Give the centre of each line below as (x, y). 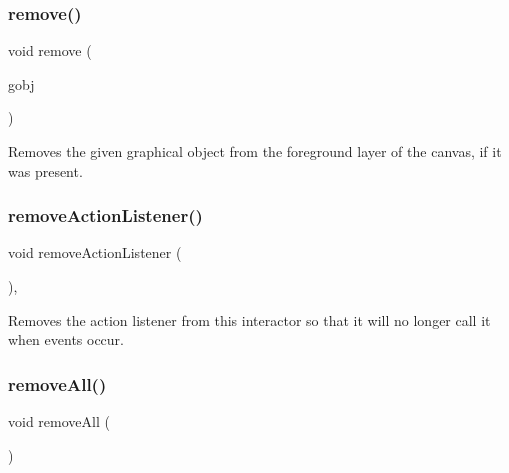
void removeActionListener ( (95, 252)
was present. (45, 170)
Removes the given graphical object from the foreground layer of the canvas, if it (255, 151)
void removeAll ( (59, 421)
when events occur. (66, 339)
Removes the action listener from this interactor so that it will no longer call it (249, 319)
